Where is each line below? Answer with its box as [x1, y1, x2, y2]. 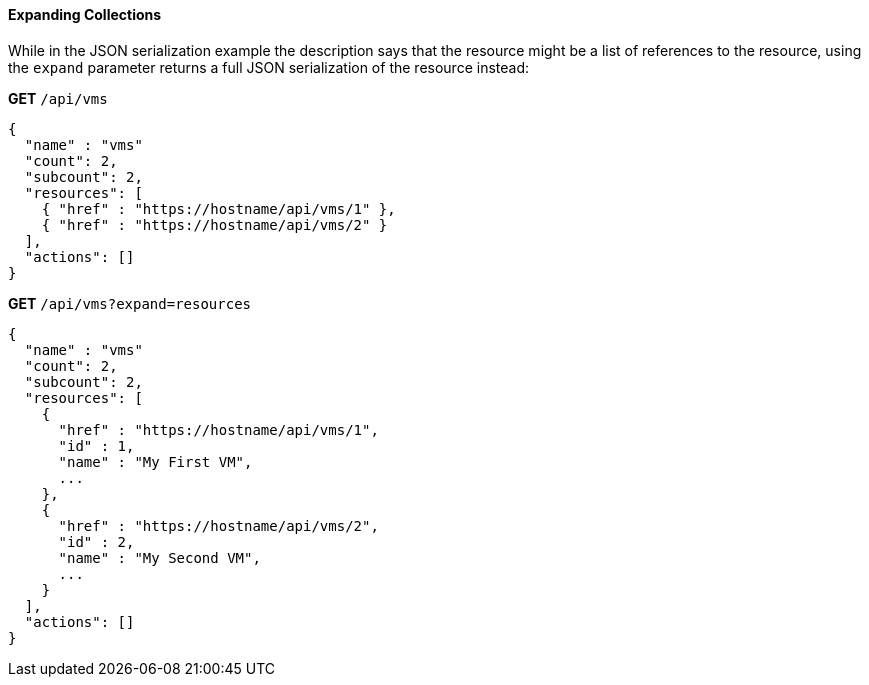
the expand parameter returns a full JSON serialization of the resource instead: [8, 58, 530, 76]
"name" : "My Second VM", [58, 549, 261, 566]
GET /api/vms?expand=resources [8, 294, 252, 312]
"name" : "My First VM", [58, 453, 253, 470]
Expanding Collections [8, 6, 162, 23]
